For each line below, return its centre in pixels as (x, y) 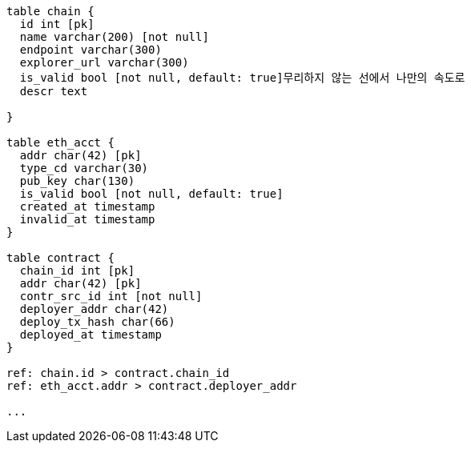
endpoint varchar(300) (91, 50)
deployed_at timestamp (91, 335)
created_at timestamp (87, 206)
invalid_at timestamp (87, 219)
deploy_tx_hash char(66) (97, 322)
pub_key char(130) (77, 181)
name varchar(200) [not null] (114, 37)
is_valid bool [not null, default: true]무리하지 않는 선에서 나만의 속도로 (242, 78)
